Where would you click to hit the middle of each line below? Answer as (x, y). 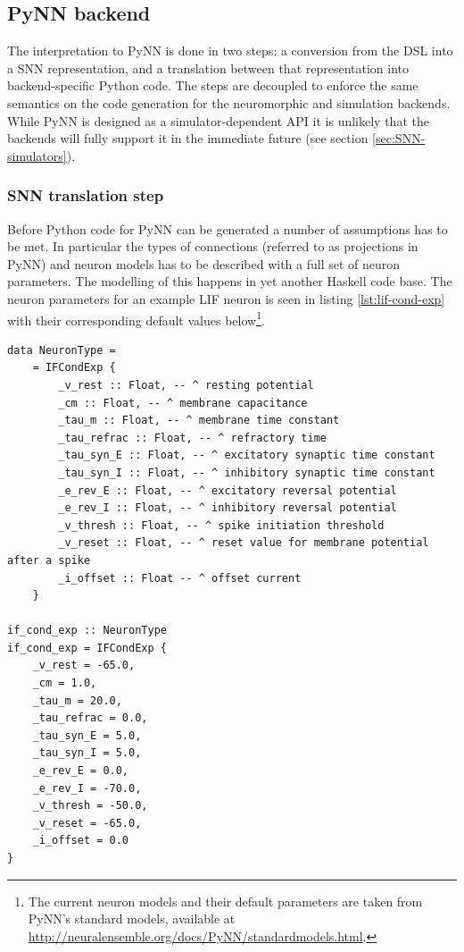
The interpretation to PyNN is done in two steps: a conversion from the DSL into (230, 51)
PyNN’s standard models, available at (132, 918)
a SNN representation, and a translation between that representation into (208, 67)
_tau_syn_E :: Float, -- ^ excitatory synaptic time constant (247, 455)
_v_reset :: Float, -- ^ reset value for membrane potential (244, 543)
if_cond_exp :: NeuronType (87, 631)
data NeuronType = (62, 350)
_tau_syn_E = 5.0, (87, 735)
